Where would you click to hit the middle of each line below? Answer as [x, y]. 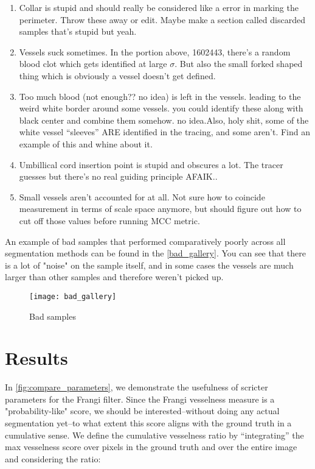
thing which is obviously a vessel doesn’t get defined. [117, 75]
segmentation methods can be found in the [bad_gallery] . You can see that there [155, 253]
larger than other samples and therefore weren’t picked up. [114, 277]
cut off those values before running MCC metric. [109, 220]
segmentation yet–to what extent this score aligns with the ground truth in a [148, 423]
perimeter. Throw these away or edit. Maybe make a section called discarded [162, 19]
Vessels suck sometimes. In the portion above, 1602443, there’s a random [155, 51]
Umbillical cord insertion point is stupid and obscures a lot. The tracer [151, 164]
